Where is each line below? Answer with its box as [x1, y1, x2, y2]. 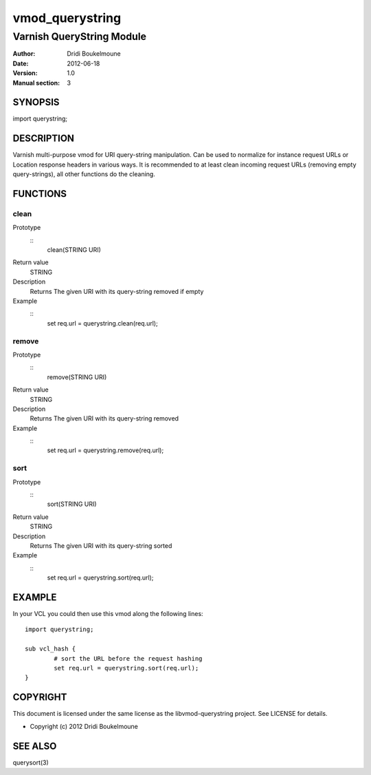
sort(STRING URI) [47, 500, 97, 509]
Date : [12, 59, 29, 67]
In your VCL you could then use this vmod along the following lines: [12, 610, 203, 618]
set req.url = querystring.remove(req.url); [47, 446, 164, 454]
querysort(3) [12, 758, 49, 767]
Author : [12, 50, 36, 58]
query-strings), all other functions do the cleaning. [12, 170, 156, 178]
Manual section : [12, 78, 60, 87]
